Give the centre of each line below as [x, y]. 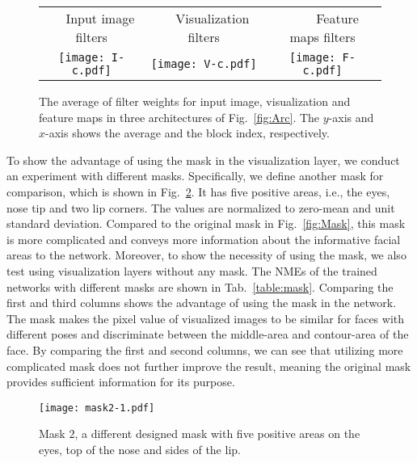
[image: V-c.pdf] [204, 64]
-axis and [351, 117]
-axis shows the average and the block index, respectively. [187, 133]
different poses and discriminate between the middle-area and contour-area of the [208, 334]
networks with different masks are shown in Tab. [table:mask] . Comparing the [200, 286]
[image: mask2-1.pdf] [97, 408]
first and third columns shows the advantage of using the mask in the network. [202, 303]
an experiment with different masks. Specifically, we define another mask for [195, 176]
